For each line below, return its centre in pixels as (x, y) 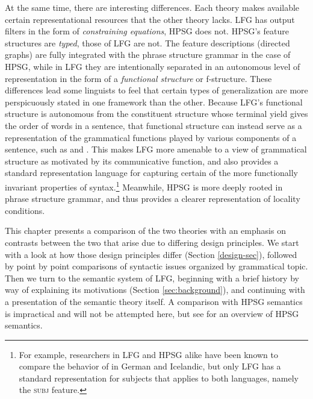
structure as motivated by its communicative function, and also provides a (142, 161)
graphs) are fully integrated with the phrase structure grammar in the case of (148, 55)
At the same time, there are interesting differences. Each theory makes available (152, 7)
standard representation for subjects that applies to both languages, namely (159, 378)
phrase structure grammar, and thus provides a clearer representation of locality (153, 199)
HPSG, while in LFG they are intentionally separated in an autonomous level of (153, 66)
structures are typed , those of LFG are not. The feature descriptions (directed (147, 42)
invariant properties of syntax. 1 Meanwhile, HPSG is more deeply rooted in (144, 186)
